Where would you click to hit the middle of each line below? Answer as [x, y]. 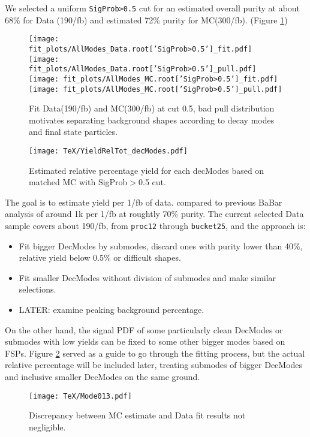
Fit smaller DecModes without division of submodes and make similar [148, 277]
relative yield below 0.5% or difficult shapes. [100, 257]
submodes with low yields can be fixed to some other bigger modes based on [145, 341]
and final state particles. [73, 132]
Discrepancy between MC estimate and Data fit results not [137, 415]
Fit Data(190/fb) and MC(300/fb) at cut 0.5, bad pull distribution [152, 108]
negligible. [47, 427]
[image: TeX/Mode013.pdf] [80, 396]
